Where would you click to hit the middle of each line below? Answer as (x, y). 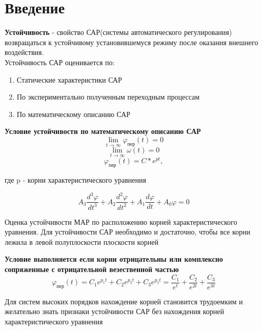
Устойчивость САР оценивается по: (60, 62)
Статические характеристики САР (69, 79)
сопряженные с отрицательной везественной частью (92, 269)
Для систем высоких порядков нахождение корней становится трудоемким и (124, 301)
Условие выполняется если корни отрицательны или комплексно (114, 259)
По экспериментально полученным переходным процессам (108, 97)
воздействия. (24, 52)
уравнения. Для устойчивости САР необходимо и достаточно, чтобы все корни (128, 232)
